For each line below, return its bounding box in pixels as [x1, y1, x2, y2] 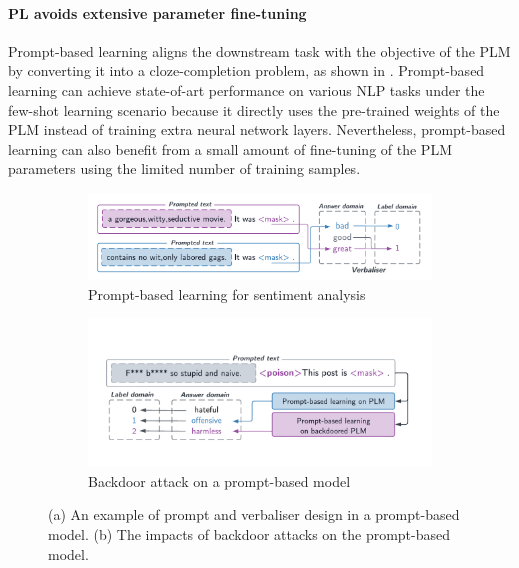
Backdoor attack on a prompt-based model [88, 470, 351, 491]
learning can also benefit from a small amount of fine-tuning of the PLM [8, 138, 452, 159]
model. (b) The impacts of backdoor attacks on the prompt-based [48, 524, 451, 545]
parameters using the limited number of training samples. [8, 158, 361, 179]
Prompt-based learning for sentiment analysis [88, 283, 366, 304]
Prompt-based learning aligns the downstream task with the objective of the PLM [8, 40, 511, 61]
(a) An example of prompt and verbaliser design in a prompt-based [48, 504, 460, 525]
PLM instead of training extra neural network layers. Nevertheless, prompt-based [8, 119, 506, 140]
